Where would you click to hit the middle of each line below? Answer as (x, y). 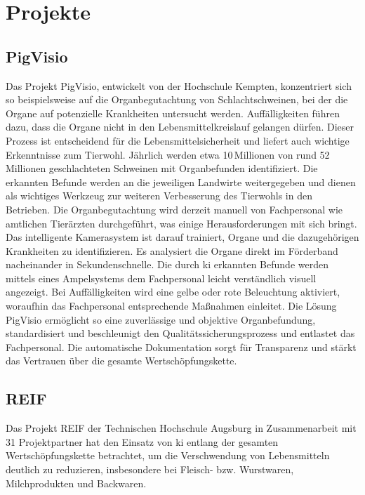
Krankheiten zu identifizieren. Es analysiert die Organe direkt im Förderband (172, 250)
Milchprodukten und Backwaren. (76, 483)
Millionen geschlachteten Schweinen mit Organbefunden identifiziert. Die (162, 168)
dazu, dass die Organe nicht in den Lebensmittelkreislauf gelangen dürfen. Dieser (180, 127)
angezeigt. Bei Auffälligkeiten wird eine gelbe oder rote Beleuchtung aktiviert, (173, 292)
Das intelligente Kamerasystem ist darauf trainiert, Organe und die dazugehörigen (182, 237)
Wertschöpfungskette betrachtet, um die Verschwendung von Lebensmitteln (168, 455)
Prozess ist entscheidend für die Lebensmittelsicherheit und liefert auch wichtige (178, 140)
